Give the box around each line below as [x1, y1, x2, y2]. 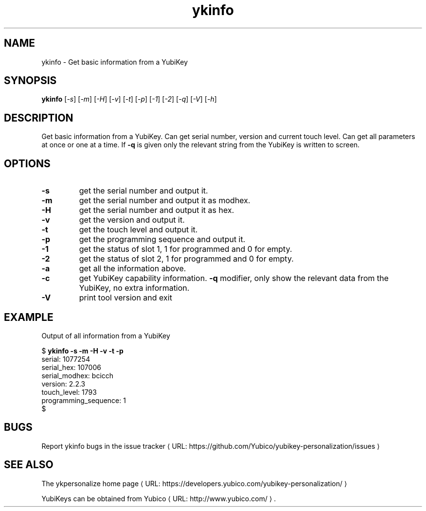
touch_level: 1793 [41, 388, 97, 396]
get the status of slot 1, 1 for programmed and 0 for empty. [79, 244, 292, 254]
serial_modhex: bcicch [41, 371, 114, 380]
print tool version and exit [79, 293, 172, 303]
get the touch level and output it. [79, 225, 198, 235]
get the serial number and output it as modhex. [79, 195, 250, 206]
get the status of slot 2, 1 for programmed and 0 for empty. [79, 254, 294, 264]
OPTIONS [4, 157, 51, 170]
